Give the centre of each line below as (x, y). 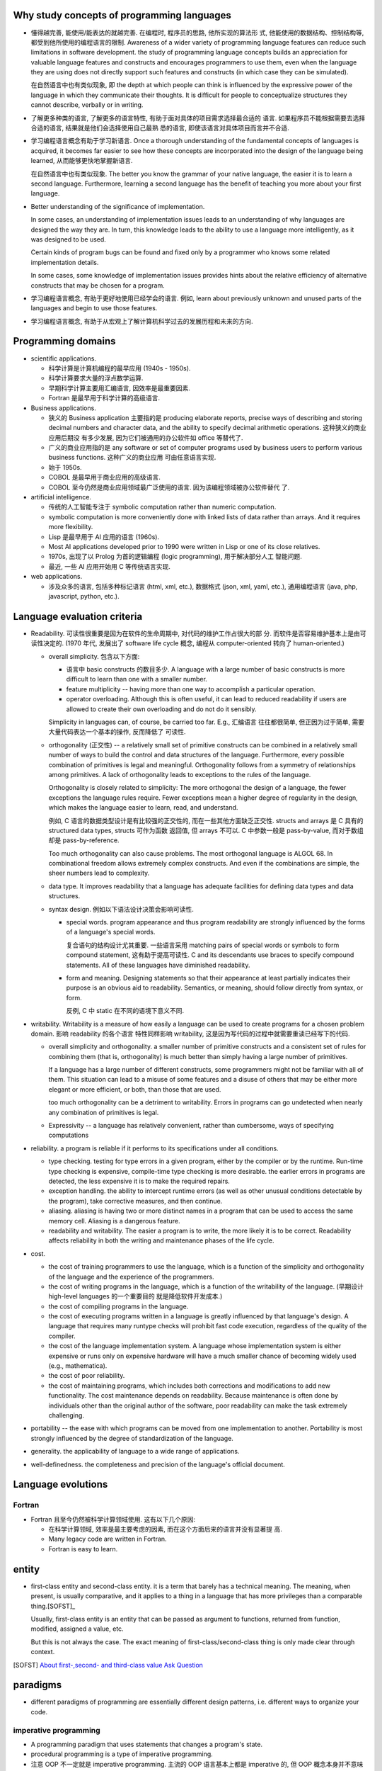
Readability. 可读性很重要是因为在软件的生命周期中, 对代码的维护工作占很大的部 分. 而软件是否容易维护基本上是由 (196, 633)
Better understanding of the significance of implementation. (118, 206)
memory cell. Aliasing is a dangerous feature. (114, 1221)
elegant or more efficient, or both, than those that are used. (135, 1089)
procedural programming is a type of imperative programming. (122, 1754)
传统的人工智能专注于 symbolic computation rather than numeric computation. (162, 507)
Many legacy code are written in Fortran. (108, 1539)
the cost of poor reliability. (87, 1376)
